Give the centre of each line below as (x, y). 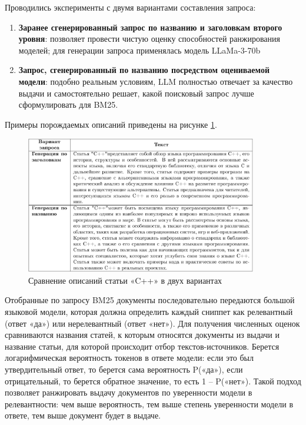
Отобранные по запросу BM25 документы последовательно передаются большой (150, 300)
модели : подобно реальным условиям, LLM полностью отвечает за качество (156, 81)
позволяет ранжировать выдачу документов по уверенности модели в (129, 392)
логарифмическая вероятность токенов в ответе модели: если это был (129, 358)
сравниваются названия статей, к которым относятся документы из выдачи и (142, 335)
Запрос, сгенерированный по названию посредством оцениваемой (144, 70)
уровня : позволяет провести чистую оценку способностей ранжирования (149, 39)
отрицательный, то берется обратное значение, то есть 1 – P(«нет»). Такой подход (153, 381)
